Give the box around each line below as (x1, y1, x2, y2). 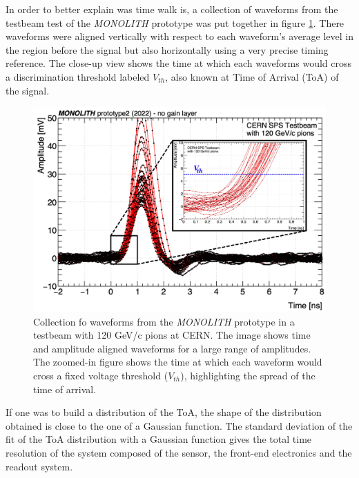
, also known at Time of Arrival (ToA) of (165, 69, 339, 83)
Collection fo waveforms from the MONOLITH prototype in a (33, 314, 295, 328)
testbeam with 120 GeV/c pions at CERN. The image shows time (33, 328, 311, 342)
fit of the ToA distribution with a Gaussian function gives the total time (6, 432, 312, 446)
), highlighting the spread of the (180, 368, 316, 382)
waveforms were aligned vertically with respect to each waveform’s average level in (6, 29, 353, 43)
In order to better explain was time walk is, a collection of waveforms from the (6, 2, 338, 16)
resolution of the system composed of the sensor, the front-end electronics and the (6, 445, 352, 459)
